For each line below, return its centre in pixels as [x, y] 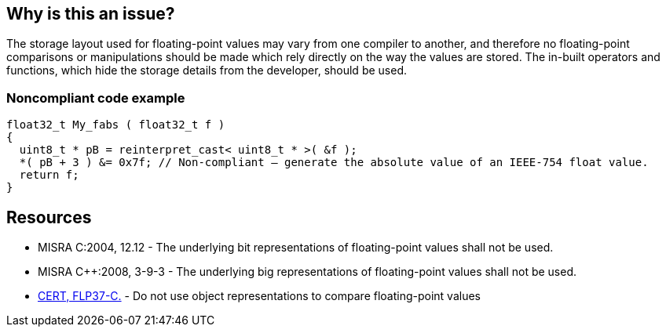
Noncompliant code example [96, 98]
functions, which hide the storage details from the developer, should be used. [207, 71]
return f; [49, 175]
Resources [49, 217]
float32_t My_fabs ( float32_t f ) [116, 125]
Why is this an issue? [91, 14]
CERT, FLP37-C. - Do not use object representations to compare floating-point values [259, 296]
